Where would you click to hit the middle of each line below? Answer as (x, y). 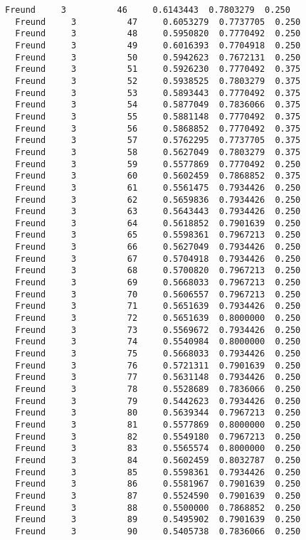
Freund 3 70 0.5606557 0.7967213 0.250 (158, 294)
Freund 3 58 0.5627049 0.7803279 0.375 (158, 152)
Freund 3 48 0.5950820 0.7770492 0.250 (158, 34)
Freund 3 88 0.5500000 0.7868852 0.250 (158, 508)
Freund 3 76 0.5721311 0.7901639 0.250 (158, 365)
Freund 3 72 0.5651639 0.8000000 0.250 (158, 318)
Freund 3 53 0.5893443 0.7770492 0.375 (158, 93)
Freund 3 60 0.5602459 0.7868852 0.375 (158, 176)
